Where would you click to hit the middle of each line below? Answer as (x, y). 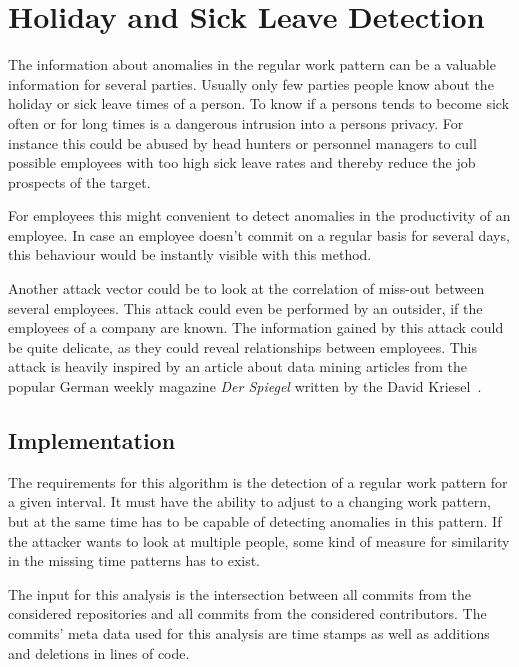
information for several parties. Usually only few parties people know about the (251, 83)
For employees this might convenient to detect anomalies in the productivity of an (259, 215)
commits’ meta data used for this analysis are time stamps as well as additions (249, 632)
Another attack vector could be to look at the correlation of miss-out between (246, 288)
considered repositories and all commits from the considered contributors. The (247, 613)
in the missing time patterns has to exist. (134, 560)
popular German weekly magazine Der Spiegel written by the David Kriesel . (245, 386)
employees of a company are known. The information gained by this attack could (256, 327)
